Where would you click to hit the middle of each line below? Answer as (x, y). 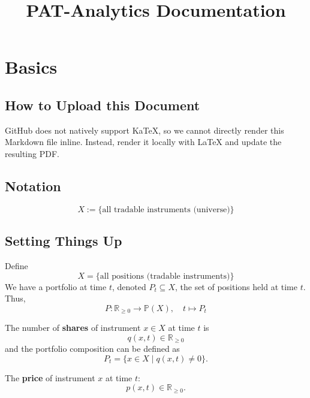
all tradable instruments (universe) (166, 209)
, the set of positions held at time (236, 286)
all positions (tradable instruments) (165, 276)
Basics (31, 67)
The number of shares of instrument (73, 328)
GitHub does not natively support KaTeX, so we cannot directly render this (145, 130)
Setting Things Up (64, 241)
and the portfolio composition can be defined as (92, 349)
